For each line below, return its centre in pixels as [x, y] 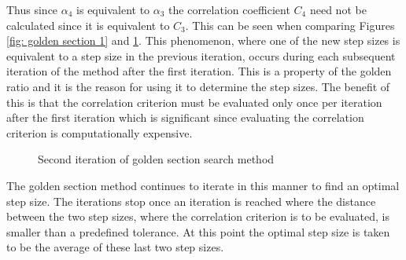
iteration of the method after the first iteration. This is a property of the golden [199, 71]
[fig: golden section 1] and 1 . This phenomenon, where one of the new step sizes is [203, 40]
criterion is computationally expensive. [100, 132]
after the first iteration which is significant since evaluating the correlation [185, 117]
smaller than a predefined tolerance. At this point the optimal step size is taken [198, 231]
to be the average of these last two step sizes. [115, 247]
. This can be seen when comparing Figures [290, 25]
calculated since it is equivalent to [88, 25]
